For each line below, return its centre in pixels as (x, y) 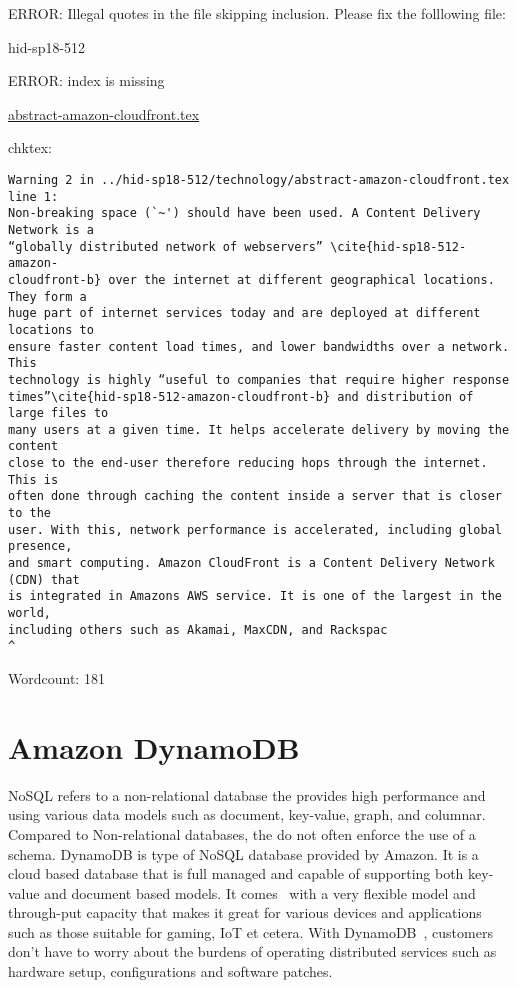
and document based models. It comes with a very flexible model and (260, 892)
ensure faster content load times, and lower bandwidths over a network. (259, 346)
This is (33, 479)
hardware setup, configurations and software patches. (170, 971)
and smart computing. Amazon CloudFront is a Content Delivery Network (251, 563)
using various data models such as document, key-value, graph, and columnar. (247, 814)
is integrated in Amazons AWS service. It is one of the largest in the (255, 596)
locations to (51, 329)
